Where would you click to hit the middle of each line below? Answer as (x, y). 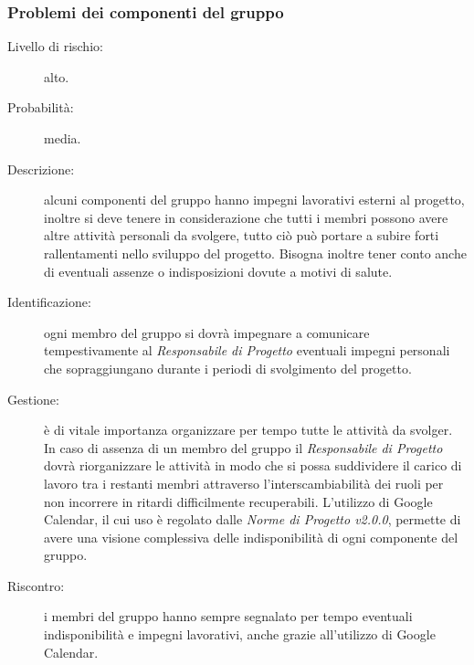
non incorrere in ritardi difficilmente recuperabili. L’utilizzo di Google (238, 501)
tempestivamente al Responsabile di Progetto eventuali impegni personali (247, 350)
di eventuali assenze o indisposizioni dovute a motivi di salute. (218, 271)
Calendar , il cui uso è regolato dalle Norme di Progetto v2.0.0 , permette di (253, 519)
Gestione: (33, 399)
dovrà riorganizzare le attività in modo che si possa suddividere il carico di (253, 465)
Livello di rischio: (55, 46)
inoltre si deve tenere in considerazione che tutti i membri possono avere (246, 217)
